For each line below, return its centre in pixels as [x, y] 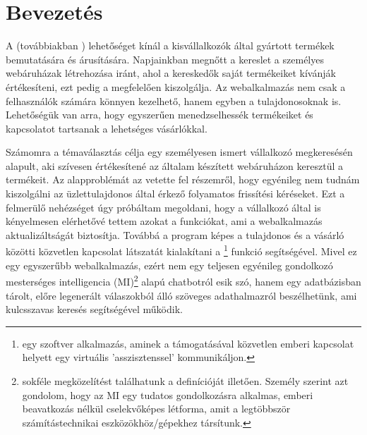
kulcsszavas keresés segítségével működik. [94, 309]
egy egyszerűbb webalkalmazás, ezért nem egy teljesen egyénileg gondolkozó [169, 265]
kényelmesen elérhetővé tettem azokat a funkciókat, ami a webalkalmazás [164, 221]
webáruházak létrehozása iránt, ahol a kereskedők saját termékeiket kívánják [171, 73]
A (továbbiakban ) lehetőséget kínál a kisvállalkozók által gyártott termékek [170, 45]
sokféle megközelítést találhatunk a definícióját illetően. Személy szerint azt [185, 380]
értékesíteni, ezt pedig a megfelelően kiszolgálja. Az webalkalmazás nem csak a [176, 86]
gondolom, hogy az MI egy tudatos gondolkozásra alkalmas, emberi [168, 394]
